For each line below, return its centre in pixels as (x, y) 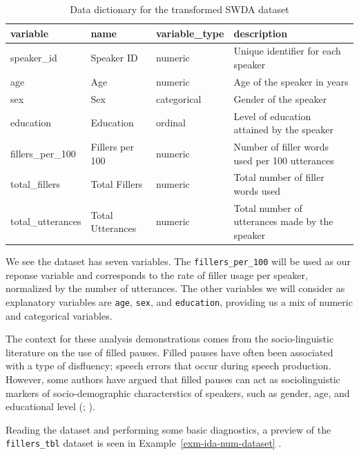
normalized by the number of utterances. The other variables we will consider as (175, 288)
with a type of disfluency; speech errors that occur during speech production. (168, 366)
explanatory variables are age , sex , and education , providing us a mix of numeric (179, 302)
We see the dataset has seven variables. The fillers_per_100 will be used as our (178, 261)
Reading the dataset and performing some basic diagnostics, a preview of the (168, 429)
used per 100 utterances (284, 160)
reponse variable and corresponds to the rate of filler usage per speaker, (157, 274)
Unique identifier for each (287, 51)
